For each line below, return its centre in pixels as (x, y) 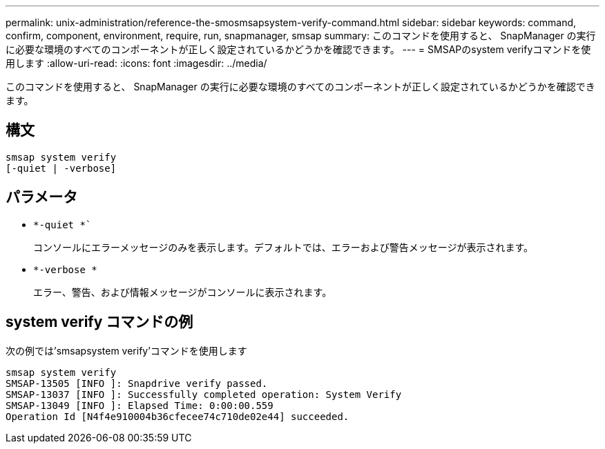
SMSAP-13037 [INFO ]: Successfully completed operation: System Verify (204, 394)
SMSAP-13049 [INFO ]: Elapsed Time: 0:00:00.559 (140, 405)
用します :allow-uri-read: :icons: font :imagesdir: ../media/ (136, 63)
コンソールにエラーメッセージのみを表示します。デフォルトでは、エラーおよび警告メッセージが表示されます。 (284, 247)
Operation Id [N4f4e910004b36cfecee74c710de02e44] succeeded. (177, 416)
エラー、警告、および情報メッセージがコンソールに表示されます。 (183, 292)
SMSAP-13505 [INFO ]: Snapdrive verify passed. (137, 383)
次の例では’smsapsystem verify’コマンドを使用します (126, 350)
